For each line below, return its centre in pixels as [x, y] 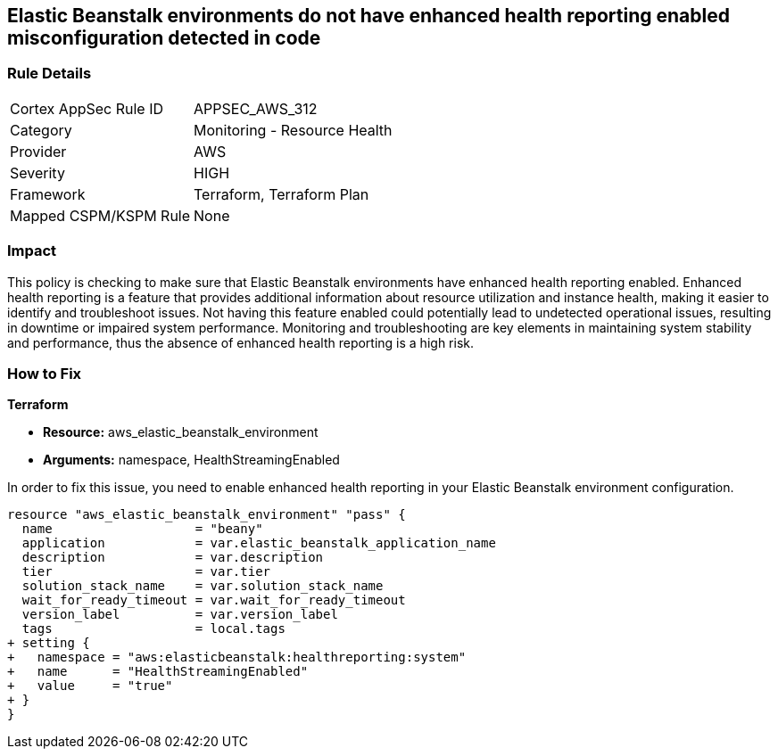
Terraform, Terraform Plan [281, 194]
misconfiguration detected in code [164, 38]
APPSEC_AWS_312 [256, 108]
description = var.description [173, 558]
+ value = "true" [90, 686]
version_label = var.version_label [180, 615]
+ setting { [49, 643]
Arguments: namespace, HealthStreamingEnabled [191, 460]
